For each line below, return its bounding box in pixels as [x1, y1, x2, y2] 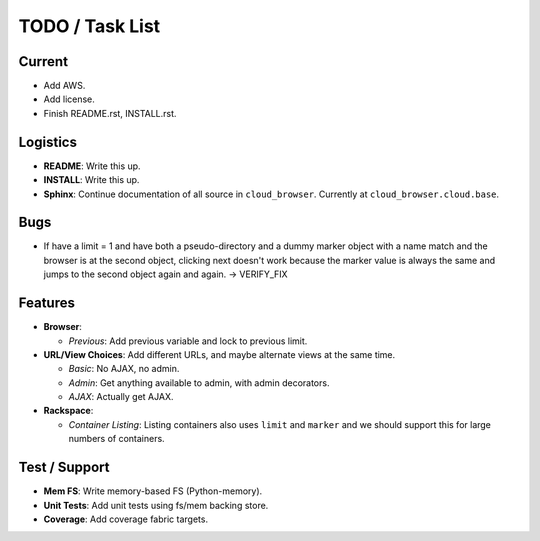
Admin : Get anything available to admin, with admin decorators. [68, 376, 330, 389]
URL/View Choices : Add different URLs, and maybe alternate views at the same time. [43, 348, 396, 360]
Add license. [43, 93, 95, 105]
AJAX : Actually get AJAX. [68, 391, 174, 403]
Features [18, 295, 75, 312]
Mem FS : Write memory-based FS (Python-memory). [43, 485, 263, 497]
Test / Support [18, 459, 110, 476]
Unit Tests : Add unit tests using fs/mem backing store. [43, 499, 269, 511]
